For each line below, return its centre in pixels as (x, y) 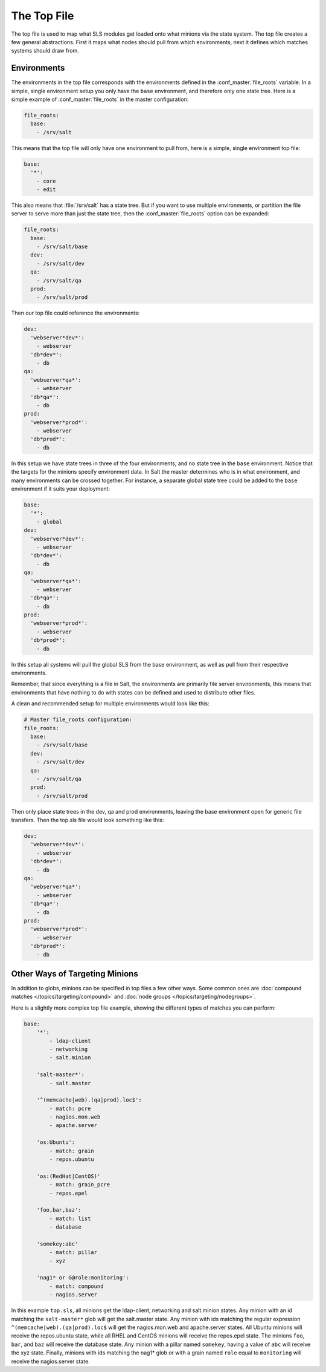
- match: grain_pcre (80, 1185)
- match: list (70, 1218)
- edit (46, 189)
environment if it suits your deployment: (61, 489)
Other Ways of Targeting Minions (75, 974)
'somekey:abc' (57, 1244)
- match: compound (76, 1286)
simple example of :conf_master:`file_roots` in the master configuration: (100, 99)
